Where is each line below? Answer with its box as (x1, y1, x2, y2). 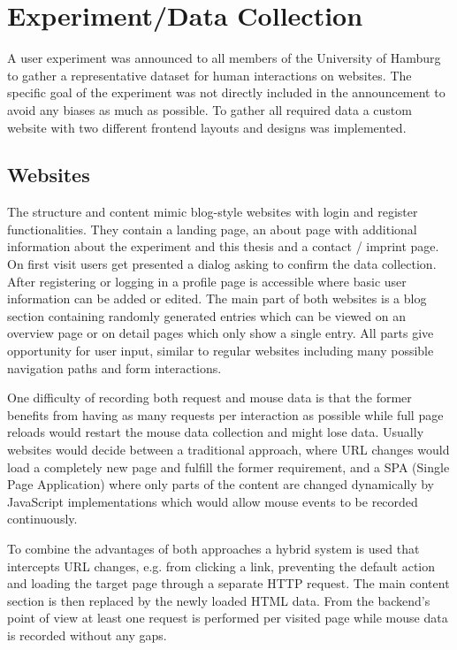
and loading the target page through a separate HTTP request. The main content (7, 574, 450, 593)
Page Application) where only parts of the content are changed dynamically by (7, 475, 435, 493)
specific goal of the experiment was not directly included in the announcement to (7, 83, 446, 102)
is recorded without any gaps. (7, 625, 167, 644)
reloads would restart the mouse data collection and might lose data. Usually (7, 423, 424, 441)
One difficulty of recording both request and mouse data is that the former (7, 388, 412, 407)
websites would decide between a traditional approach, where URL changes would (7, 440, 450, 459)
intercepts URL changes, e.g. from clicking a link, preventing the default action (7, 556, 436, 575)
